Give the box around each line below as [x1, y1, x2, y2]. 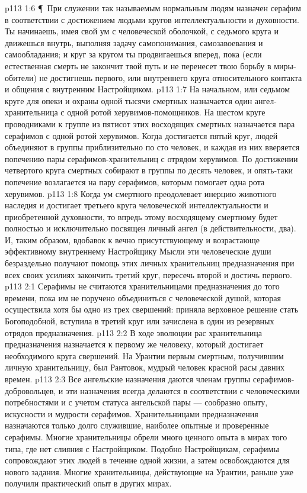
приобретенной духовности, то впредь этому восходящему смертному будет [5, 210, 278, 223]
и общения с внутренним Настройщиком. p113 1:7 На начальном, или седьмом [5, 83, 290, 95]
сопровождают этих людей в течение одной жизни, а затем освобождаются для [5, 454, 290, 466]
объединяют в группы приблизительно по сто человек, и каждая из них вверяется [5, 141, 300, 153]
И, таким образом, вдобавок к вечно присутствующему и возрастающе [5, 233, 260, 246]
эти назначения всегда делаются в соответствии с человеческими [65, 384, 300, 397]
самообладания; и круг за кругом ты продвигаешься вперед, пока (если [5, 48, 262, 60]
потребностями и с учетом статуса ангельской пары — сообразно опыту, [5, 396, 268, 408]
